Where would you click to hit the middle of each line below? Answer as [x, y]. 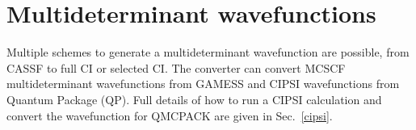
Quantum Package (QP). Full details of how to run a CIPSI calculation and [194, 99]
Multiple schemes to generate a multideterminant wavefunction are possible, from [208, 52]
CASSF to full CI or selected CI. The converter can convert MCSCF [176, 67]
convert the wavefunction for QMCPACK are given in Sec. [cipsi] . [170, 115]
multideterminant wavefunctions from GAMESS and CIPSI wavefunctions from [203, 84]
